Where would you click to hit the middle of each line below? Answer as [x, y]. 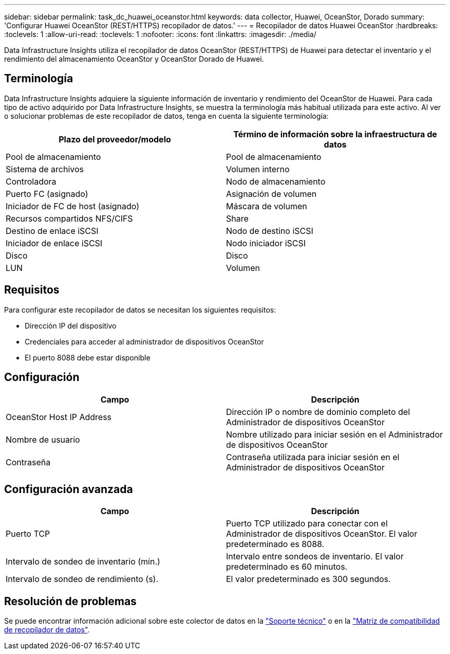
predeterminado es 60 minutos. [287, 567]
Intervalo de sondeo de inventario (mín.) [83, 562]
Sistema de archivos [45, 169]
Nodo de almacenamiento [276, 181]
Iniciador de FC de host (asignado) [73, 206]
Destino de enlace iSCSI [52, 231]
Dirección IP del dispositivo [71, 325]
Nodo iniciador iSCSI [266, 243]
